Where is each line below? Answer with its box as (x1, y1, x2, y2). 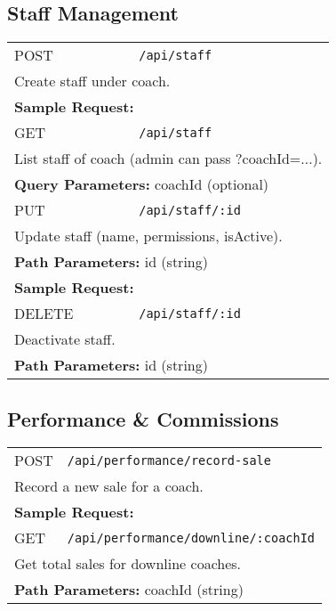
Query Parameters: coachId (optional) (14, 174, 269, 195)
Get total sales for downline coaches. (14, 553, 242, 574)
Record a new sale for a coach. (14, 476, 204, 497)
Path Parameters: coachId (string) (14, 579, 244, 600)
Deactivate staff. (14, 329, 116, 350)
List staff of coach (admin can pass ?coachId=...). (14, 148, 323, 169)
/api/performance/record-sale (67, 452, 271, 468)
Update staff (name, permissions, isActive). (14, 225, 283, 247)
